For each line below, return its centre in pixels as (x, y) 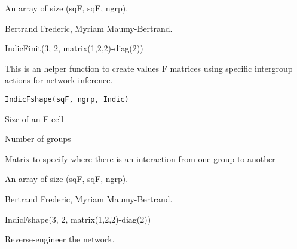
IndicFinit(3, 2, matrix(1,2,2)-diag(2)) (74, 48)
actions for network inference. (59, 80)
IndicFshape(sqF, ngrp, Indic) (67, 99)
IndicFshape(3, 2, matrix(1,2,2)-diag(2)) (78, 219)
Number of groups (38, 139)
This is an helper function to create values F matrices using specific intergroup (149, 68)
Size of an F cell (34, 118)
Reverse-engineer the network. (60, 239)
